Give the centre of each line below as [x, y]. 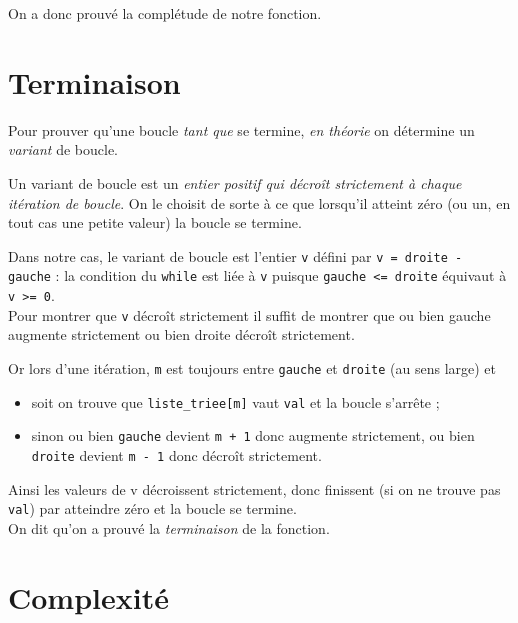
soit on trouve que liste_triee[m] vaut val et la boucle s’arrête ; [235, 401]
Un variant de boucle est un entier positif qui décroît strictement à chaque [235, 182]
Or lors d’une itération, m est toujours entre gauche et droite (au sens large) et [252, 367]
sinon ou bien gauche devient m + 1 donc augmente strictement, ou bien [253, 435]
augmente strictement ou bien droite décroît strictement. [181, 334]
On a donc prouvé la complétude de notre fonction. [165, 13]
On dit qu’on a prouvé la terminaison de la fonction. [169, 527]
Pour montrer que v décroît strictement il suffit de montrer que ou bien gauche [249, 314]
